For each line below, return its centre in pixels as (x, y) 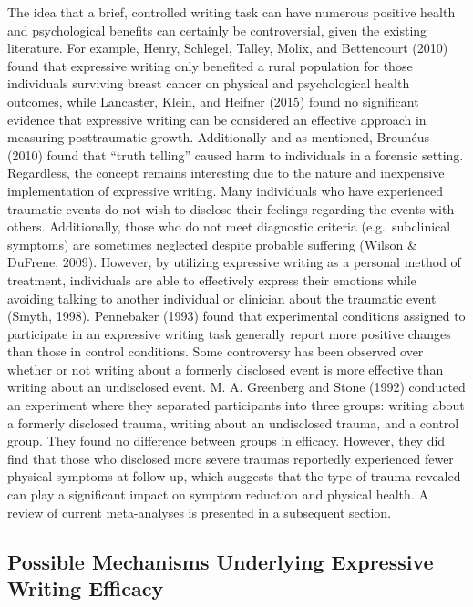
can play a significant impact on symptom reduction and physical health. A (218, 494)
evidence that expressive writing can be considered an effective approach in (217, 119)
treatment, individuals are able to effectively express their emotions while (212, 279)
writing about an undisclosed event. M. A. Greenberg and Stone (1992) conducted (236, 387)
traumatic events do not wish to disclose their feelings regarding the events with (231, 208)
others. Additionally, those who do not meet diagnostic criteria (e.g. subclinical (229, 226)
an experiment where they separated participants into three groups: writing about (236, 405)
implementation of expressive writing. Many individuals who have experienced (225, 190)
